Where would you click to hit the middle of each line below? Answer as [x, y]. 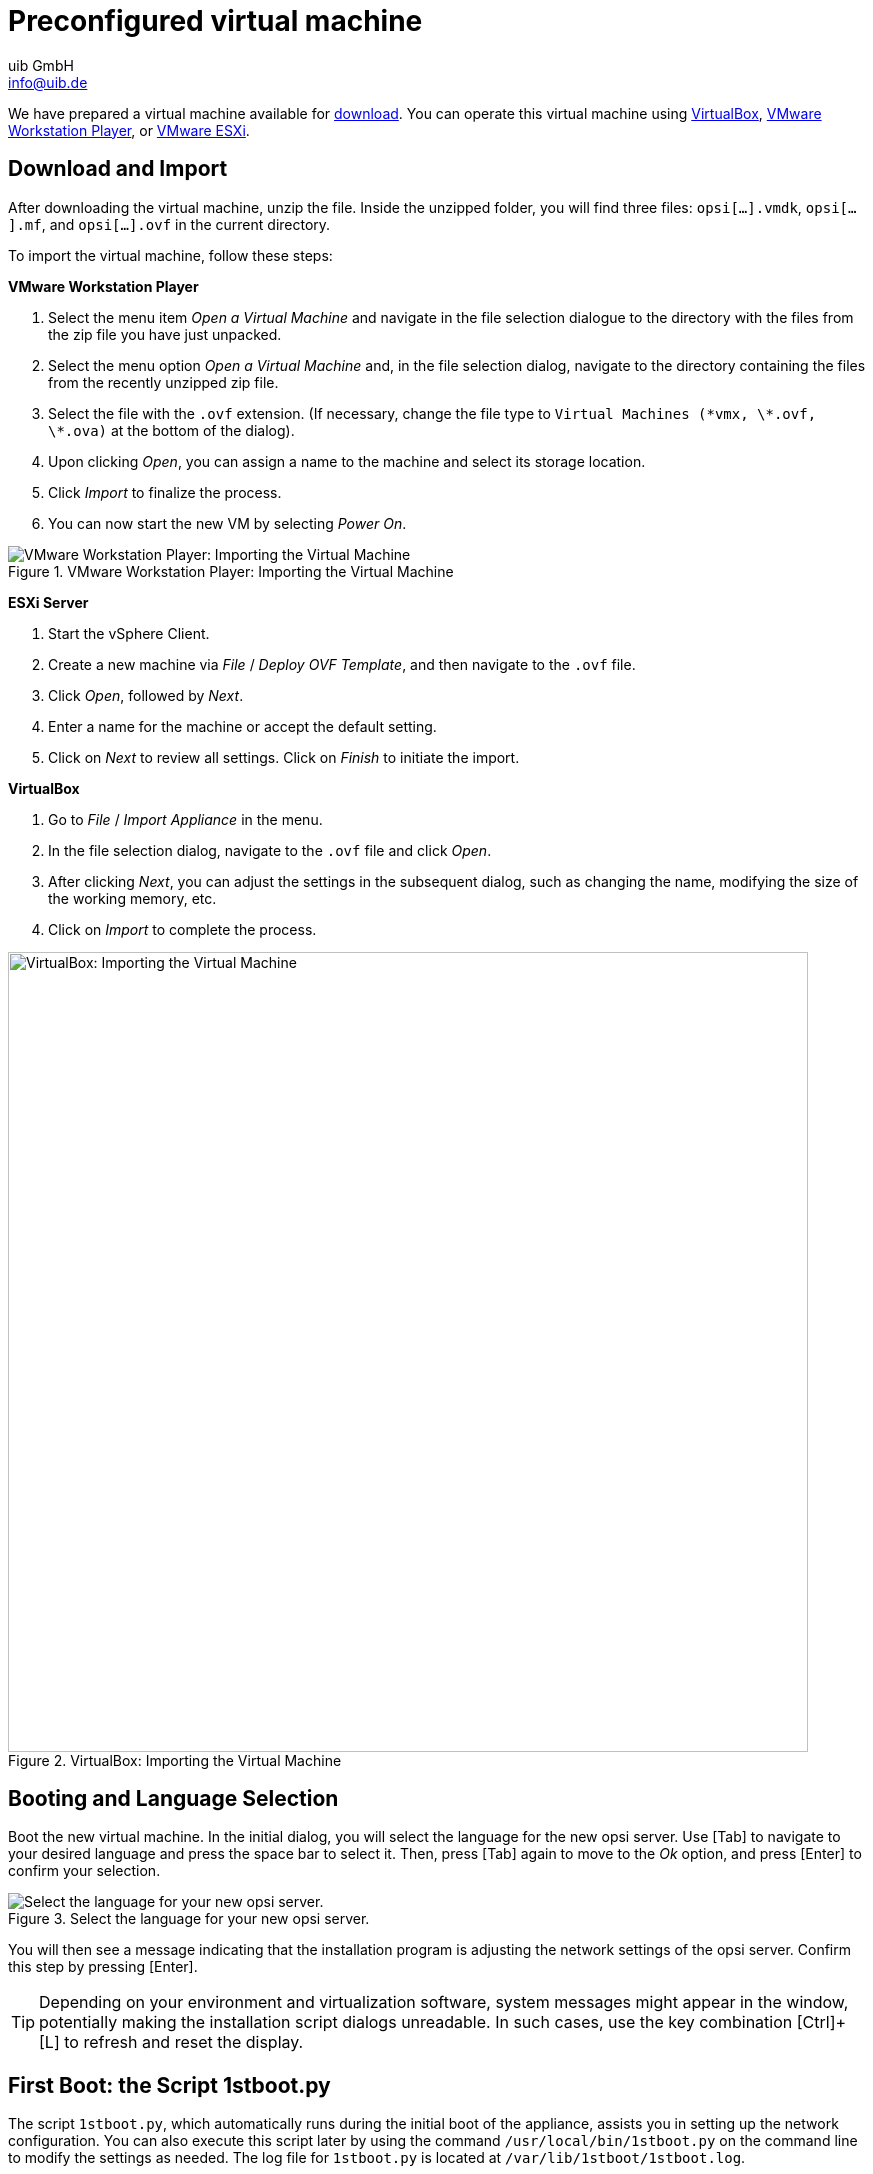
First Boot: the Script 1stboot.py [169, 2085]
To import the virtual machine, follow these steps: [170, 255]
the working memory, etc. [132, 898]
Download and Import [118, 169]
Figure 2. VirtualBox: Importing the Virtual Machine [175, 1760]
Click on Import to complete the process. [182, 929]
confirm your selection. [84, 1871]
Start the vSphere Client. [129, 633]
